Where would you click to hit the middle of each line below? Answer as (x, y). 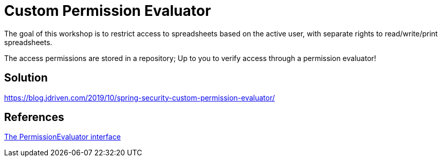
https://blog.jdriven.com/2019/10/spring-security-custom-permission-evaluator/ (140, 97)
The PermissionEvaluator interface (62, 137)
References (34, 117)
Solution (26, 78)
